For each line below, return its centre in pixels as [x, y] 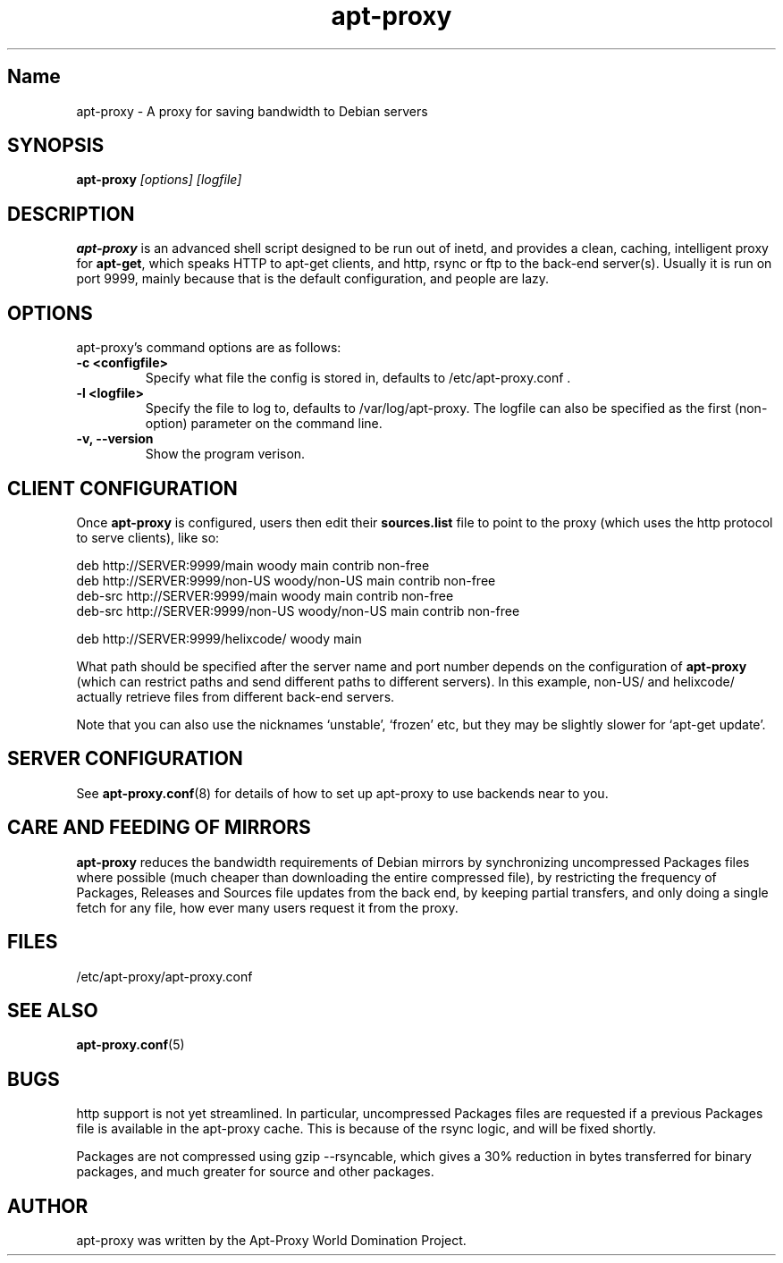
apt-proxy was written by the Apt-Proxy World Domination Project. [271, 1241]
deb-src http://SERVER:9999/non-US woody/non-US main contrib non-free [298, 610]
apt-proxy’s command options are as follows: [209, 348]
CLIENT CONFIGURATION [122, 488]
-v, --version [115, 439]
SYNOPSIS [56, 146]
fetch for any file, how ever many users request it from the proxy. [267, 907]
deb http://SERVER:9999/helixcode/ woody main [219, 638]
